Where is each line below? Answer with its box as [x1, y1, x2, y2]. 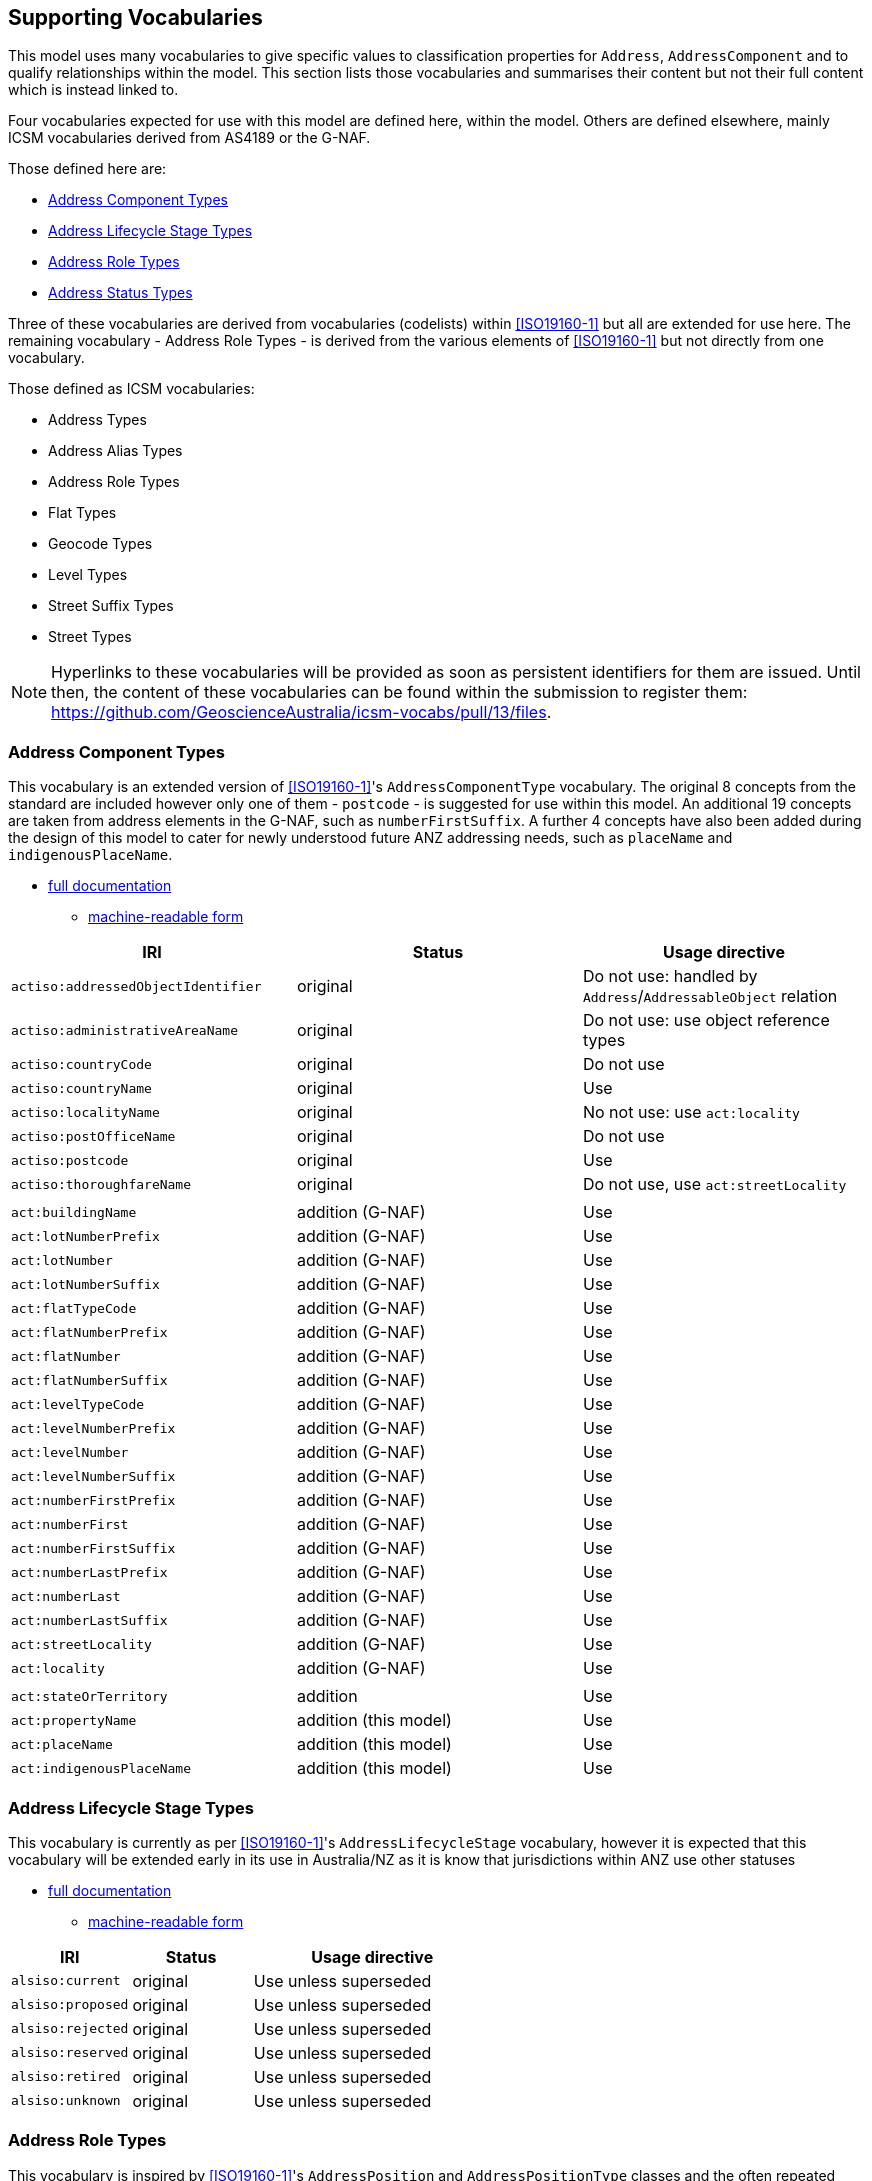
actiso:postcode [11, 1152, 129, 1168]
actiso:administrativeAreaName [11, 1022, 238, 1038]
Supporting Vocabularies [8, 5, 263, 30]
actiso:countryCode [11, 1056, 152, 1072]
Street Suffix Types [48, 597, 174, 615]
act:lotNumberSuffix [11, 1276, 160, 1292]
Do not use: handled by [582, 966, 758, 987]
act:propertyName [11, 1712, 137, 1728]
